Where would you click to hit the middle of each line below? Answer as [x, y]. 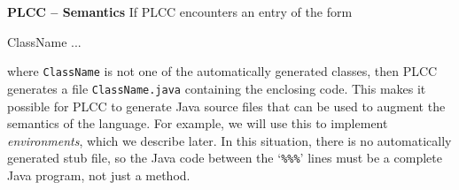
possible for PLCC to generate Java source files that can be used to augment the [226, 106]
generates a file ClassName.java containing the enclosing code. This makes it [217, 88]
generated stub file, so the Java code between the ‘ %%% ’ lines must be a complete [225, 158]
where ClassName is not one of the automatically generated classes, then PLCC [222, 71]
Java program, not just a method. [99, 175]
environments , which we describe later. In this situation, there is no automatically [229, 140]
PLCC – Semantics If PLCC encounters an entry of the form [180, 11]
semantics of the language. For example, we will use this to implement [198, 123]
